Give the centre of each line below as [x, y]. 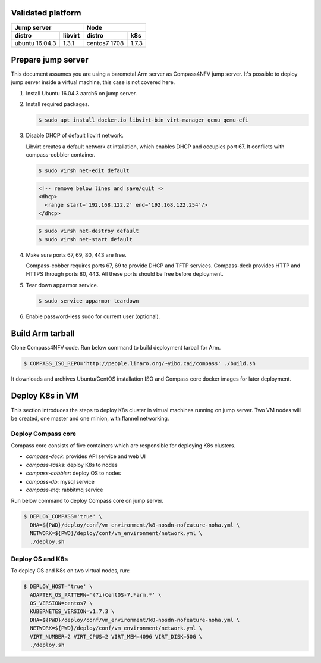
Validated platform [46, 13]
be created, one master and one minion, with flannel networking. [90, 418]
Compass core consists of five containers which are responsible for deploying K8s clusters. [123, 446]
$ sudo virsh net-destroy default [89, 231]
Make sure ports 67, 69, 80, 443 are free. [76, 255]
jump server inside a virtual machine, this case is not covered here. [93, 82]
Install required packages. [58, 104]
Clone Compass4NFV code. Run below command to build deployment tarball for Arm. [116, 347]
